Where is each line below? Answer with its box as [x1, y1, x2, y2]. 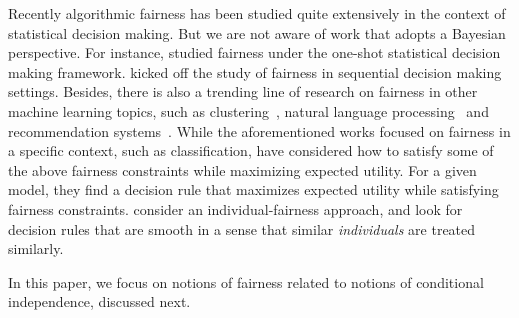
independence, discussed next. [8, 291, 191, 312]
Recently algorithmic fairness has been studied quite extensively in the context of [8, 3, 506, 23]
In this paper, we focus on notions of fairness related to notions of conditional [8, 271, 484, 292]
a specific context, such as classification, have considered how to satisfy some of [8, 140, 494, 161]
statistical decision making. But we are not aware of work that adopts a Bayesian [8, 22, 506, 43]
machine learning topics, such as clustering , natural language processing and [8, 100, 489, 121]
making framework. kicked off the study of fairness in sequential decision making [8, 61, 502, 82]
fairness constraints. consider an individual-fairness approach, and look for [8, 198, 463, 219]
